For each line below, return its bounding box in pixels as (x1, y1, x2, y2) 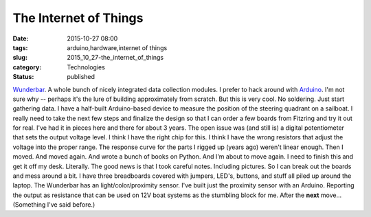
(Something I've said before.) (12, 201, 95, 209)
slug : (12, 54, 27, 62)
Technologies (67, 62, 106, 71)
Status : (12, 73, 34, 81)
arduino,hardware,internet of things (67, 43, 168, 52)
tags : (12, 43, 28, 52)
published (67, 73, 95, 81)
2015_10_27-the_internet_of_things (67, 54, 164, 62)
